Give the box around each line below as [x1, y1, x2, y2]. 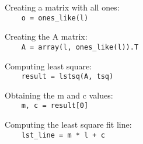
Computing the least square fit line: [5, 118, 132, 130]
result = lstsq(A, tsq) [21, 72, 114, 81]
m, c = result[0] [21, 101, 89, 110]
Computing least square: [5, 59, 92, 72]
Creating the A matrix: [5, 30, 88, 43]
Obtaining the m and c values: [5, 89, 113, 101]
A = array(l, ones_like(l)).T [21, 43, 139, 51]
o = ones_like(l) [21, 13, 89, 22]
